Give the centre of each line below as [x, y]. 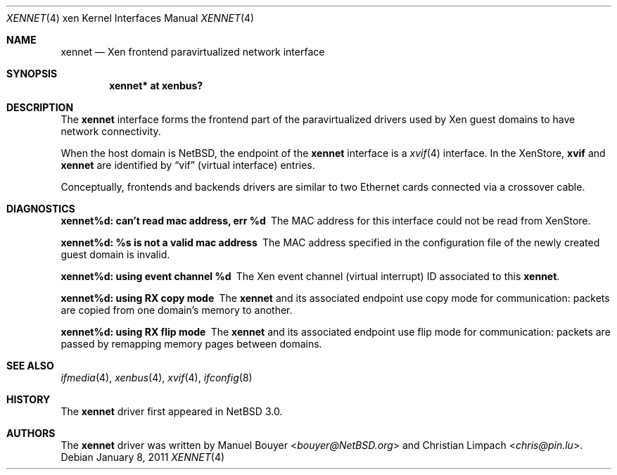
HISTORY [28, 399]
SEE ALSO [30, 366]
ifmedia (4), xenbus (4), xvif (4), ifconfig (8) [157, 378]
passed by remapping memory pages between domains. [191, 344]
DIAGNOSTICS [41, 209]
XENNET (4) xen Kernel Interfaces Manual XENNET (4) [131, 18]
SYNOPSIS [32, 74]
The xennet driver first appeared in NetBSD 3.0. [172, 411]
